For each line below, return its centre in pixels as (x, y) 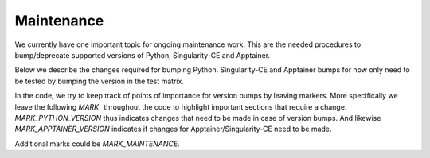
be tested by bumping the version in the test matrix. (100, 81)
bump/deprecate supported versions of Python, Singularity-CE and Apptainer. (143, 55)
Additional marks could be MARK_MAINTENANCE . (97, 144)
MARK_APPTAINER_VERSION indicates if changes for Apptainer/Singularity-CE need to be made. (173, 129)
